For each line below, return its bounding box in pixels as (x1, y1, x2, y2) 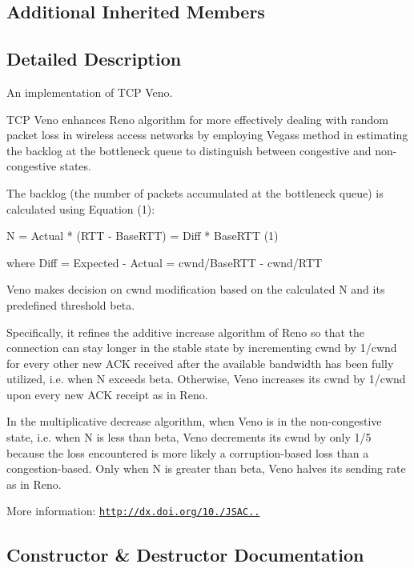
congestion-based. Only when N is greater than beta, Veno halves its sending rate (6, 460, 406, 477)
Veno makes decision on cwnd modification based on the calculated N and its (6, 281, 385, 298)
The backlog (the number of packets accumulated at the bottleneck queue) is (6, 184, 384, 201)
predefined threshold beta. (6, 296, 135, 313)
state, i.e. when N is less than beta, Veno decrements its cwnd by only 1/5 (6, 429, 372, 446)
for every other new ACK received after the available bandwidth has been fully (6, 354, 394, 371)
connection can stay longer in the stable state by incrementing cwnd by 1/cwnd (6, 339, 397, 356)
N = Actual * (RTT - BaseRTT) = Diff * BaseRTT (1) (6, 227, 279, 244)
